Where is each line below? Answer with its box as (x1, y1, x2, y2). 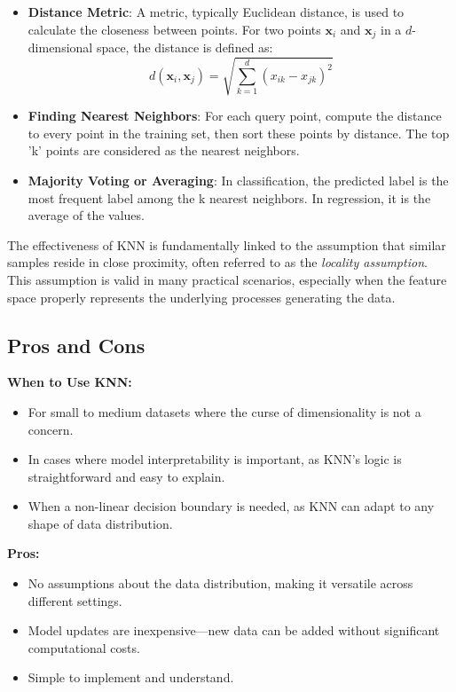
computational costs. (28, 638, 140, 657)
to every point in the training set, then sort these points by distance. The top (28, 123, 450, 142)
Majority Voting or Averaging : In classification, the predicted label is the (28, 170, 449, 189)
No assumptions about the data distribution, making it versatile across (28, 574, 413, 593)
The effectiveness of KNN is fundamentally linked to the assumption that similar (7, 235, 446, 254)
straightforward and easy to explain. (28, 467, 225, 485)
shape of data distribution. (28, 514, 173, 532)
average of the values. (28, 206, 145, 224)
